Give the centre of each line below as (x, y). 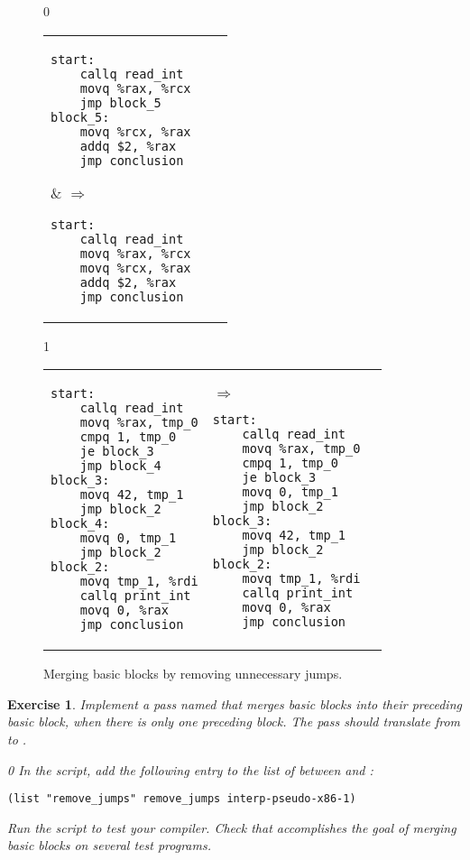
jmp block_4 (120, 466)
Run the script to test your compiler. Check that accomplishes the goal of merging (232, 827)
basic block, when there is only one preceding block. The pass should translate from (234, 721)
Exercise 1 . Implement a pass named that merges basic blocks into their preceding (235, 703)
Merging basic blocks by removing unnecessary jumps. (193, 674)
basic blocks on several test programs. (109, 845)
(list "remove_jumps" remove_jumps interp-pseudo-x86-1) (182, 799)
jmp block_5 (120, 102)
